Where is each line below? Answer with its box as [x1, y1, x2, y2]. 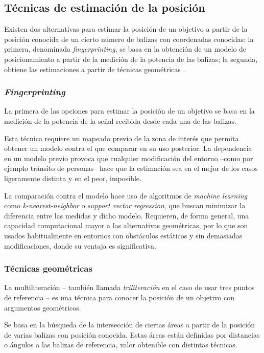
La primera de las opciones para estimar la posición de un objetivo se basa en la [4, 105, 255, 116]
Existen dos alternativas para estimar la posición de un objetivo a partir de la [4, 24, 248, 34]
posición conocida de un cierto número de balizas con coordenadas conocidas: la [4, 33, 254, 44]
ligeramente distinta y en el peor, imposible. [4, 172, 141, 183]
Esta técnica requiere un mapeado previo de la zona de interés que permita [4, 133, 239, 143]
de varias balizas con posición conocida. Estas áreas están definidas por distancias [4, 329, 260, 340]
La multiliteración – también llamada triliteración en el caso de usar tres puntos [4, 282, 255, 293]
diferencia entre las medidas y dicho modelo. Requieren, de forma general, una [4, 210, 249, 220]
